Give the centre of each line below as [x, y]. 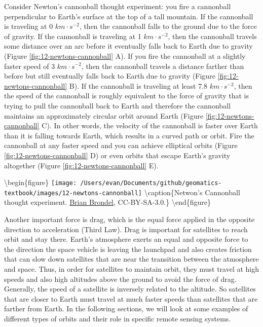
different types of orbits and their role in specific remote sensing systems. [118, 318]
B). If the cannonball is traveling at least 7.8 [138, 85]
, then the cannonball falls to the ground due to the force [168, 26]
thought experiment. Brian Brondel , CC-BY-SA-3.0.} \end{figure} [107, 202]
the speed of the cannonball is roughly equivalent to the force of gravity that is [126, 96]
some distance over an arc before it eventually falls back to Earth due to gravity [128, 46]
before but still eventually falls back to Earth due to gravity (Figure [110, 76]
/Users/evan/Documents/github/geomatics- [151, 183]
